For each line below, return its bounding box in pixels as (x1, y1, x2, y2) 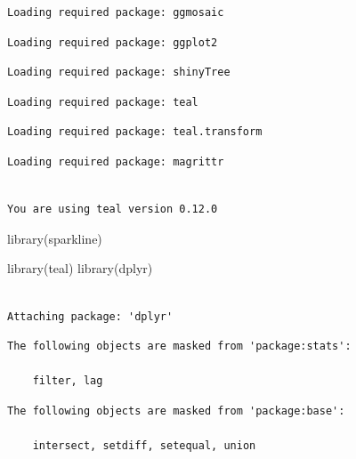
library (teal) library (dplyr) (7, 259, 153, 278)
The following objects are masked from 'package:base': (7, 404, 345, 417)
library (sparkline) (7, 229, 102, 247)
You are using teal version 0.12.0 (7, 203, 218, 216)
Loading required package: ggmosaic (7, 6, 224, 19)
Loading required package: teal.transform (7, 125, 263, 139)
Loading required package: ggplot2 (7, 36, 218, 49)
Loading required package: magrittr (7, 155, 224, 168)
